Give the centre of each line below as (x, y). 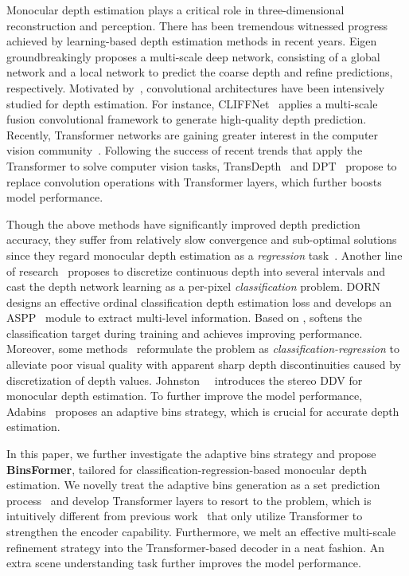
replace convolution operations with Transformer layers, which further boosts (194, 181)
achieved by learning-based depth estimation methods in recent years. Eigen (192, 41)
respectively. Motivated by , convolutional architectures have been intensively (196, 87)
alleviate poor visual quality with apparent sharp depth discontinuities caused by (204, 364)
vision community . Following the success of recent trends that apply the (185, 150)
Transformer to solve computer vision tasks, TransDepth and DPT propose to (202, 165)
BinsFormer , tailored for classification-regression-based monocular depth (187, 469)
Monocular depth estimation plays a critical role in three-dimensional (175, 10)
